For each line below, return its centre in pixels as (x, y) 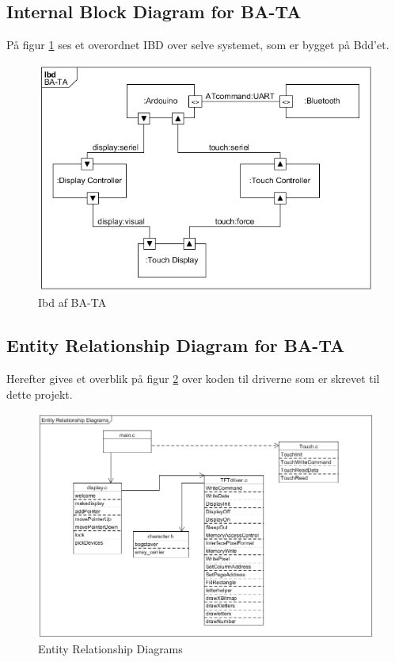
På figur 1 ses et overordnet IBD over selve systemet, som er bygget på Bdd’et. (198, 45)
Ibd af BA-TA (72, 302)
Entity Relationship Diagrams (110, 648)
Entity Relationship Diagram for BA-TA (176, 345)
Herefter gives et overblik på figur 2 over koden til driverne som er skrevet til (193, 379)
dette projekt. (40, 394)
